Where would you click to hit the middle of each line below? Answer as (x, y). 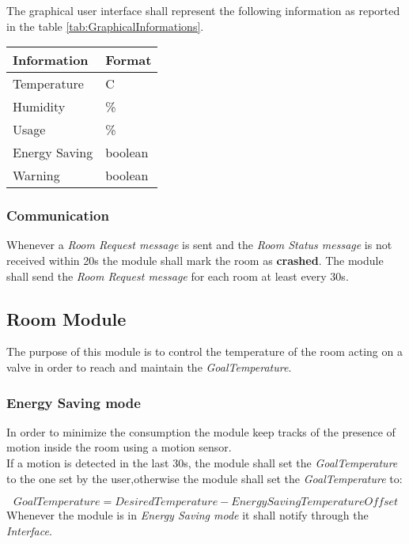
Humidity (39, 107)
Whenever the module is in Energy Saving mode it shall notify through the (187, 515)
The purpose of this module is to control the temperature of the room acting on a (204, 351)
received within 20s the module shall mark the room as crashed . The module (195, 260)
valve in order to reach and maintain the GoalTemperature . (149, 366)
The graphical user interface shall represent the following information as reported (203, 10)
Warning (36, 176)
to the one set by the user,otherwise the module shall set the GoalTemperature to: (204, 478)
